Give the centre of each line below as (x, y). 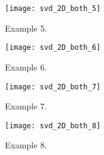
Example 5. (26, 28)
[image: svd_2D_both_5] (53, 9)
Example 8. (26, 145)
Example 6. (26, 67)
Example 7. (26, 106)
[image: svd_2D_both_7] (53, 87)
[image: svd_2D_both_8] (53, 126)
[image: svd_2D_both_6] (53, 48)
